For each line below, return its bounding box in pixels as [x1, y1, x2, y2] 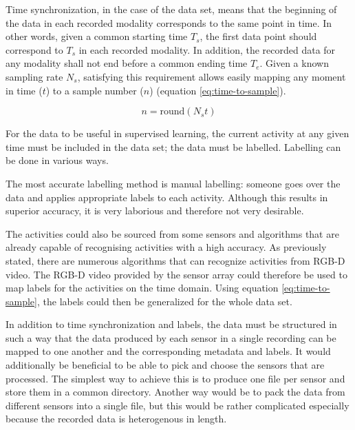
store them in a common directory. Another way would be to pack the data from [6, 385, 345, 399]
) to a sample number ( [45, 83, 144, 97]
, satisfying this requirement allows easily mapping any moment [77, 69, 346, 83]
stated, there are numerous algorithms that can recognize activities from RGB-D [6, 253, 345, 267]
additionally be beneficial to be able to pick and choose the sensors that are [6, 358, 325, 372]
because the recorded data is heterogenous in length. [6, 411, 227, 426]
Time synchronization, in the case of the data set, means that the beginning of [6, 2, 337, 16]
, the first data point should [200, 29, 317, 43]
